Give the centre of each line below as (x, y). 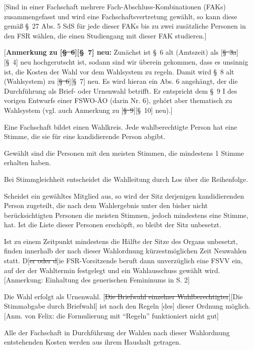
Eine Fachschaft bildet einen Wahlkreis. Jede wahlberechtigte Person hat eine (121, 126)
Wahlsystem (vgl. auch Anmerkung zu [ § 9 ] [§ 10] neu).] (88, 110)
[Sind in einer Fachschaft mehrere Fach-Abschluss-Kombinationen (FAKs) (115, 6)
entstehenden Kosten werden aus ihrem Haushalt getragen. (93, 342)
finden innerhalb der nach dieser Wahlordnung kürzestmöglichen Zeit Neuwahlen (126, 251)
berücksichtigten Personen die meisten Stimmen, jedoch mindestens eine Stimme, (126, 215)
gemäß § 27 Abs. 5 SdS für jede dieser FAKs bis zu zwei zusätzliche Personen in (125, 26)
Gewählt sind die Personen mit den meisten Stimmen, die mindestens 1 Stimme (124, 153)
